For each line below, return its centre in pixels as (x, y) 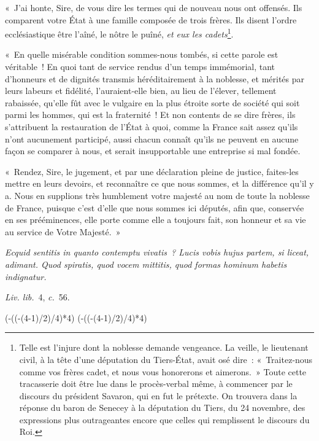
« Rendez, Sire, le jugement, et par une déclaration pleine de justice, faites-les (152, 171)
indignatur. (26, 276)
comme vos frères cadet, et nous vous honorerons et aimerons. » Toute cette (163, 371)
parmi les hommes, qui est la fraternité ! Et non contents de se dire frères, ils (150, 115)
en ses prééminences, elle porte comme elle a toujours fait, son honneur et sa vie (156, 220)
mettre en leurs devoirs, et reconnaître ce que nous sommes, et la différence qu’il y (159, 183)
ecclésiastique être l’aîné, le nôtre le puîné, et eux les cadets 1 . (119, 33)
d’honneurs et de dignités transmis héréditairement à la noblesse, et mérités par (155, 78)
